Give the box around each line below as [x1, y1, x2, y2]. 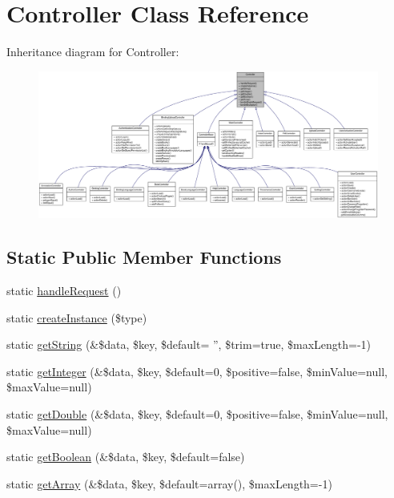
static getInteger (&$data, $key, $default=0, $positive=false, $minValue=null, [6, 362, 388, 379]
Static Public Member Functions [6, 245, 282, 269]
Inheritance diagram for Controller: [6, 43, 179, 60]
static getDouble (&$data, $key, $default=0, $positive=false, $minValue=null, [6, 405, 388, 422]
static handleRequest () [6, 281, 122, 298]
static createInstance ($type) [6, 309, 147, 326]
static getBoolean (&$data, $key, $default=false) [6, 448, 245, 465]
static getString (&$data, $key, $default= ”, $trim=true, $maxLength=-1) [6, 336, 372, 353]
